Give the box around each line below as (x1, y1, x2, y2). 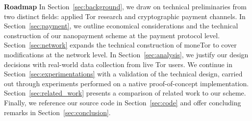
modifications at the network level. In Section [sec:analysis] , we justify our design (4, 49, 249, 59)
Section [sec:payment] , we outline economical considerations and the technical (4, 21, 238, 31)
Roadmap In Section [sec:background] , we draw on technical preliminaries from (4, 1, 247, 11)
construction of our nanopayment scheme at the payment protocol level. (4, 30, 220, 40)
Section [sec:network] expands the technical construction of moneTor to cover (4, 40, 237, 50)
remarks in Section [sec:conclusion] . (4, 107, 111, 117)
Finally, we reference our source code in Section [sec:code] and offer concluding (4, 97, 241, 107)
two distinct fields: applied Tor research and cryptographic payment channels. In (4, 11, 246, 21)
